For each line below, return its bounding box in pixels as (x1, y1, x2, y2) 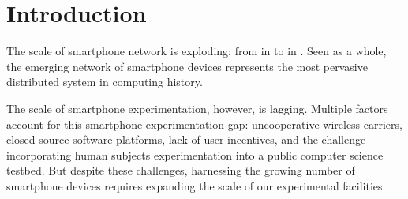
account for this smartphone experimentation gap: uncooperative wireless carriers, (6, 115, 402, 132)
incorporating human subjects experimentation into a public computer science (6, 146, 384, 163)
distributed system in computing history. (6, 73, 203, 90)
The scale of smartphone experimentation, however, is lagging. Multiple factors (6, 99, 388, 116)
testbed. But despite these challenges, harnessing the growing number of (6, 162, 355, 178)
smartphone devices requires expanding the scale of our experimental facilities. (6, 177, 386, 193)
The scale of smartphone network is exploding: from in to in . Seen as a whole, (6, 43, 387, 59)
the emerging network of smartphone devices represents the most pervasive (6, 58, 368, 74)
